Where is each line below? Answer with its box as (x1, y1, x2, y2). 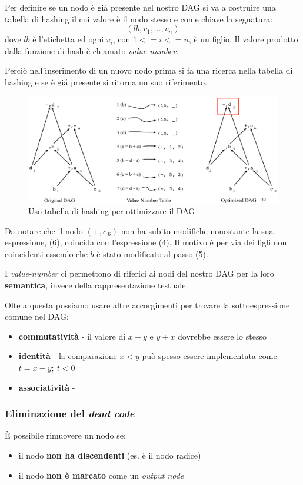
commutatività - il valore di (18, 330, 126, 342)
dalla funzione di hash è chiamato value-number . (5, 44, 179, 57)
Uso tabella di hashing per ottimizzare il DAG (28, 205, 195, 217)
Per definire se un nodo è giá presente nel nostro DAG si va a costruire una (5, 1, 276, 13)
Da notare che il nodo (5, 224, 83, 237)
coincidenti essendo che (5, 247, 88, 260)
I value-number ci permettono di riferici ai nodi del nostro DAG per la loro (5, 267, 274, 280)
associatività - (18, 381, 75, 393)
